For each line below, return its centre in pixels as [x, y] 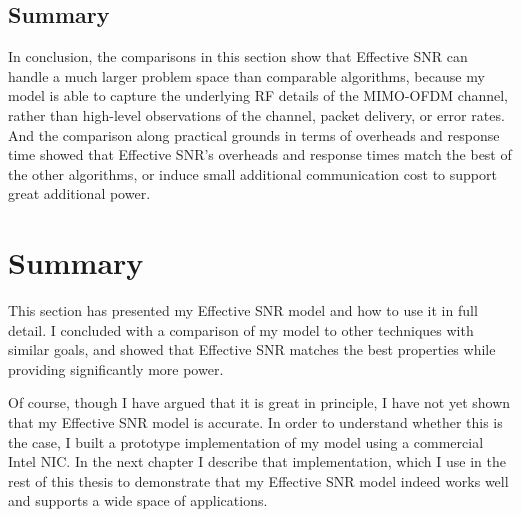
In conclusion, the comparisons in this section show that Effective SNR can [238, 56]
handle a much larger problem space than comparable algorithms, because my [246, 75]
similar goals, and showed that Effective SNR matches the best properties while [252, 349]
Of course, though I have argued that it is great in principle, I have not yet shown [259, 402]
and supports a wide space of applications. [138, 500]
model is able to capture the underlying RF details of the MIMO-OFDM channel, [258, 95]
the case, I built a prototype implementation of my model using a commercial [246, 441]
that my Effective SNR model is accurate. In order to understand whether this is [255, 422]
